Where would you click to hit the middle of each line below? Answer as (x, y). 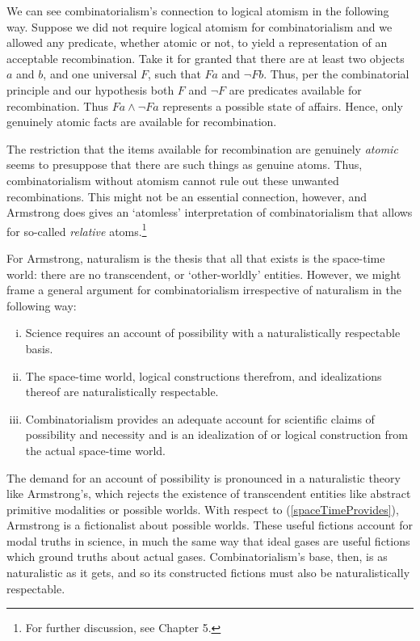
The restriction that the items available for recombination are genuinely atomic (202, 148)
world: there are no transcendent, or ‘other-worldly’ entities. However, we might (204, 274)
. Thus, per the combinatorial (336, 74)
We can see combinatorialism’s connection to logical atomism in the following (198, 11)
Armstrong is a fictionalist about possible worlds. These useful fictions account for (210, 525)
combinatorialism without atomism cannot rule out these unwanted (173, 180)
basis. (39, 348)
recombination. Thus (58, 105)
